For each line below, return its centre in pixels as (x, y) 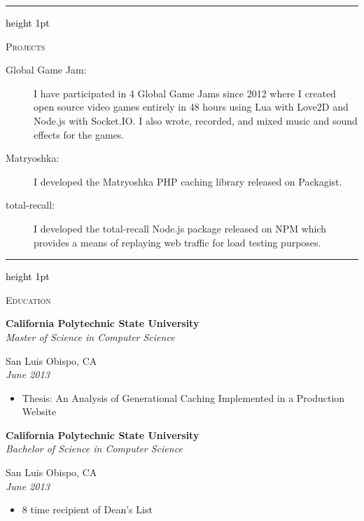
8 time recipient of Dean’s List (87, 509)
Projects (26, 46)
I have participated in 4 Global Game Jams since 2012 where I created (185, 93)
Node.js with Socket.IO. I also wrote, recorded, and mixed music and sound (196, 120)
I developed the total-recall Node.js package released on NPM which (180, 228)
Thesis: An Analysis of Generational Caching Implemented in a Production (183, 397)
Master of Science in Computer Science (90, 336)
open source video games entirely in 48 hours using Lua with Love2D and (191, 107)
